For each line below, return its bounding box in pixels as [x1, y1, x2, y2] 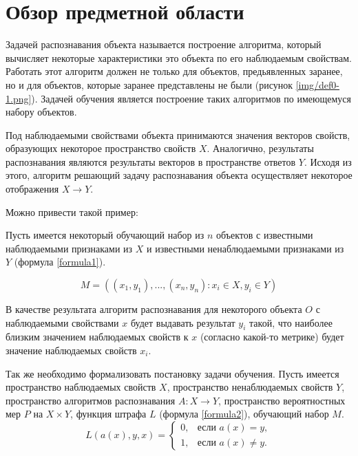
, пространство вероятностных [218, 393, 346, 407]
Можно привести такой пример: [6, 204, 138, 219]
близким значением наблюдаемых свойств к [6, 329, 189, 344]
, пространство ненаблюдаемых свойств [167, 380, 333, 394]
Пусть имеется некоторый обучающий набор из [6, 228, 204, 242]
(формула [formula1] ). [14, 254, 106, 269]
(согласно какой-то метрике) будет [200, 329, 344, 344]
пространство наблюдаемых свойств [6, 380, 156, 394]
